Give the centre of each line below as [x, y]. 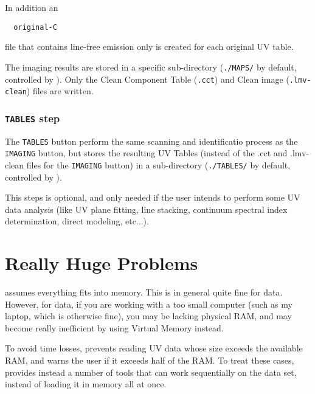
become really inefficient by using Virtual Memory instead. [114, 327]
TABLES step [33, 118]
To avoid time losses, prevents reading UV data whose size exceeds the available [154, 348]
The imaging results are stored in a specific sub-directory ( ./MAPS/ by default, [151, 67]
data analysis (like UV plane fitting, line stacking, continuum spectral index [146, 209]
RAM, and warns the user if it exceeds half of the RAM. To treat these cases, [150, 360]
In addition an [32, 7]
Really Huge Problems [102, 263]
